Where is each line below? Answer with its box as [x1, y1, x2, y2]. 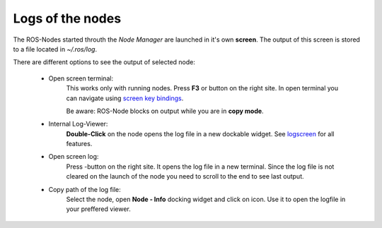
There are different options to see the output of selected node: [13, 58, 196, 66]
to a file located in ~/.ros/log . [13, 44, 98, 53]
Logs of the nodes [13, 11, 122, 26]
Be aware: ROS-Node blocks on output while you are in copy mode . [66, 107, 265, 115]
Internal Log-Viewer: [48, 120, 108, 128]
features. [66, 140, 93, 148]
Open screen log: [48, 152, 99, 161]
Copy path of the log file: [48, 185, 122, 193]
